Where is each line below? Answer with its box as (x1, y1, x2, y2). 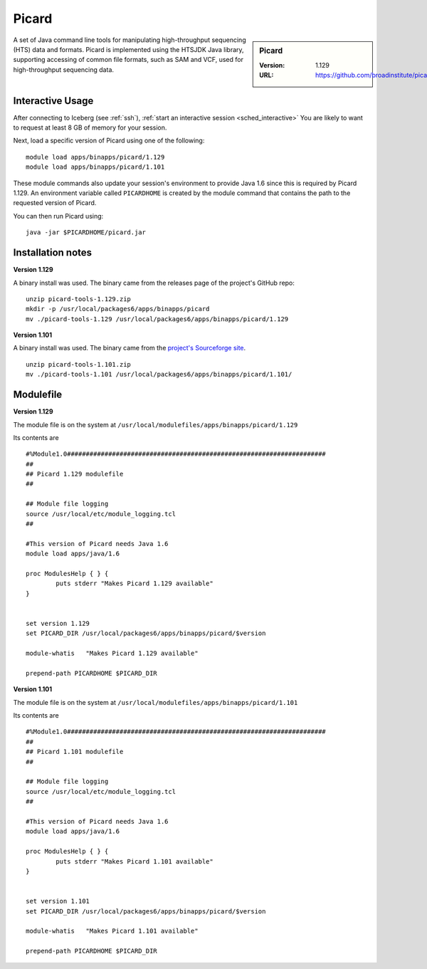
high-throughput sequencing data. (13, 65, 114, 74)
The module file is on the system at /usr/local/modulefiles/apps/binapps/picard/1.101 (13, 698, 298, 706)
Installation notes (13, 246, 93, 259)
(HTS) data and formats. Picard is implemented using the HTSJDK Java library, (13, 45, 245, 53)
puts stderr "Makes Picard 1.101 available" (56, 857, 213, 865)
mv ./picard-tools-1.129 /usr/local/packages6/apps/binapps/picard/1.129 (26, 315, 289, 323)
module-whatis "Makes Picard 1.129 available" (26, 649, 199, 658)
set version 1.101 (26, 897, 90, 906)
